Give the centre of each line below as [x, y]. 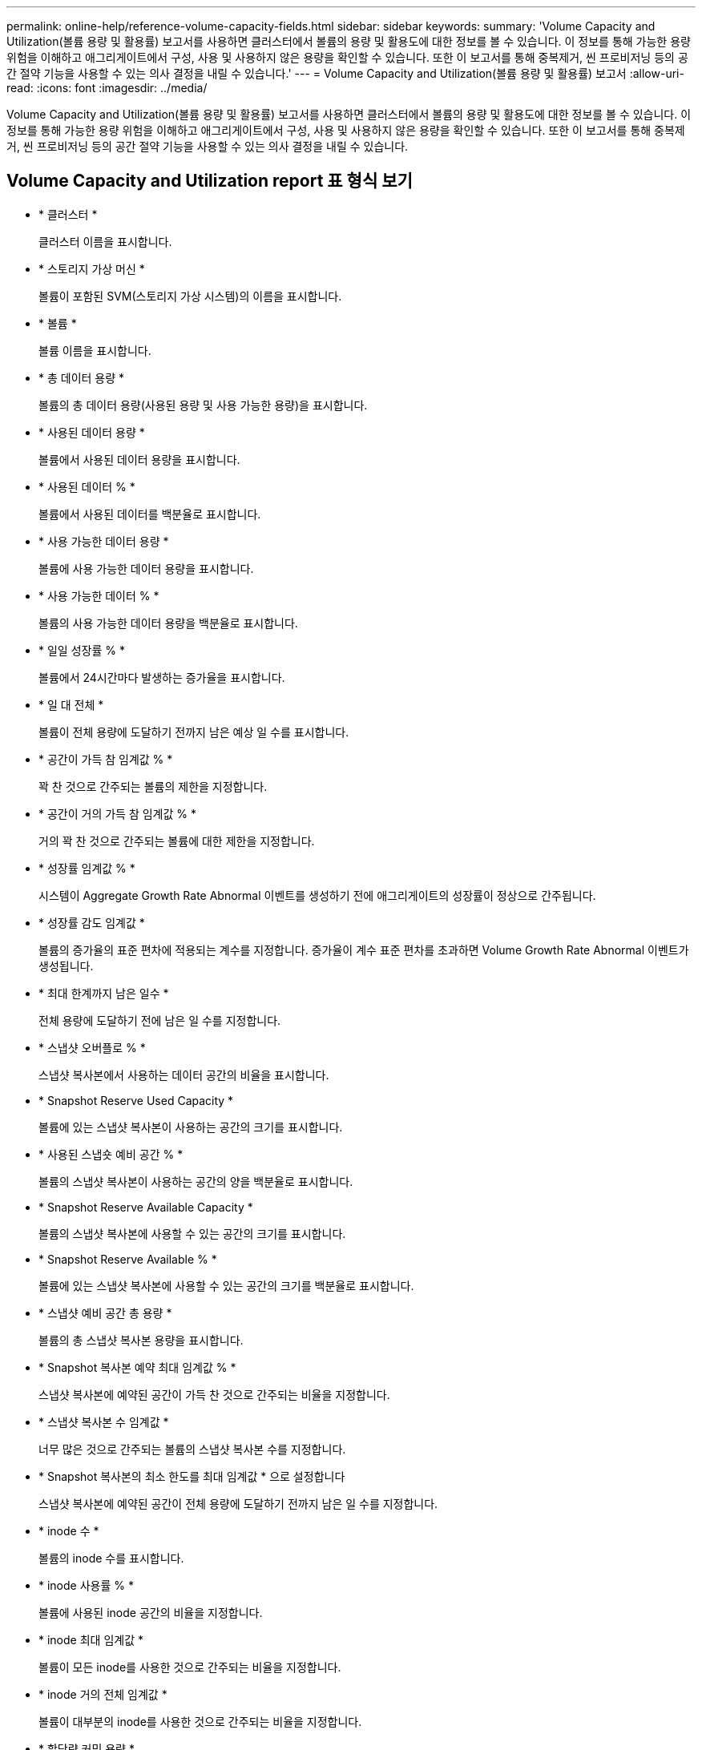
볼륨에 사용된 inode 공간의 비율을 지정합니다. [151, 1612]
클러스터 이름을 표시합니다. [105, 241]
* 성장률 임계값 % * [87, 868]
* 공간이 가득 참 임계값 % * [106, 759]
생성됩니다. [66, 966]
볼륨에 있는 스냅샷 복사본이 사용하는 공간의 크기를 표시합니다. [191, 1127]
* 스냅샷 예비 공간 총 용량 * [105, 1312]
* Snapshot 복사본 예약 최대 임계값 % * [137, 1367]
